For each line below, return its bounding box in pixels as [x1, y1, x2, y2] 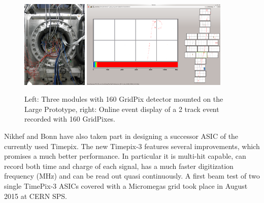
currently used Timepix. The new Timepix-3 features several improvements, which [4, 140, 260, 151]
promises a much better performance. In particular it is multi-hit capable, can [4, 151, 246, 161]
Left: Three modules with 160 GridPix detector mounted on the [24, 94, 223, 104]
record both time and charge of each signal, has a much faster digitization [4, 160, 234, 171]
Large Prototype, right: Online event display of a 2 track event [24, 103, 219, 114]
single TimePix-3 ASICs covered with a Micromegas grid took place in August [4, 180, 248, 191]
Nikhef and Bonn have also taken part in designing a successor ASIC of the [4, 131, 239, 141]
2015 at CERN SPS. [4, 190, 67, 201]
